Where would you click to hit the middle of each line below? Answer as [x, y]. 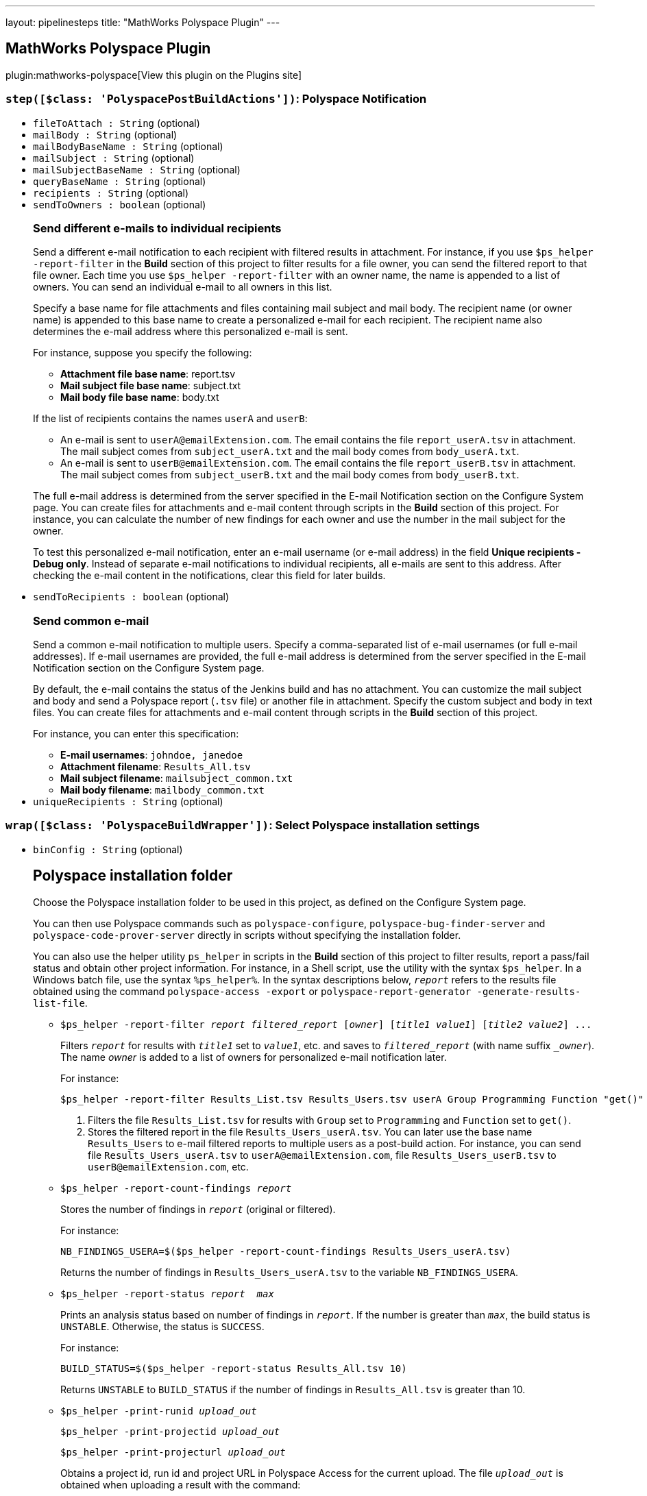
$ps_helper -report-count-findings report [176, 1188]
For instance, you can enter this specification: [136, 734]
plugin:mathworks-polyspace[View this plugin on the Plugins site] [154, 75]
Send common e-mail [91, 621]
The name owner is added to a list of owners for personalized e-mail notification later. [254, 1057]
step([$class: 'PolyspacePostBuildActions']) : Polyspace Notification [216, 99]
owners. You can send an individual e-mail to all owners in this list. [183, 287]
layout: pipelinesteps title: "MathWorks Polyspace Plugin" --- [143, 22]
